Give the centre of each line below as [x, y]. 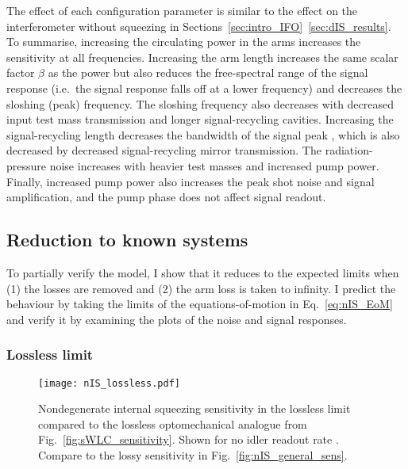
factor [21, 72]
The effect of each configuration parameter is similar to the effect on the [182, 10]
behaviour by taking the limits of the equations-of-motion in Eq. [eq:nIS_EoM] [200, 304]
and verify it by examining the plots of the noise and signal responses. [177, 319]
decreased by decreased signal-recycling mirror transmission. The [164, 150]
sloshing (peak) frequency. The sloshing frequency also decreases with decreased [200, 103]
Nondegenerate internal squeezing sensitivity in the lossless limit [194, 408]
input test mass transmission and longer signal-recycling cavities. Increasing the [200, 119]
